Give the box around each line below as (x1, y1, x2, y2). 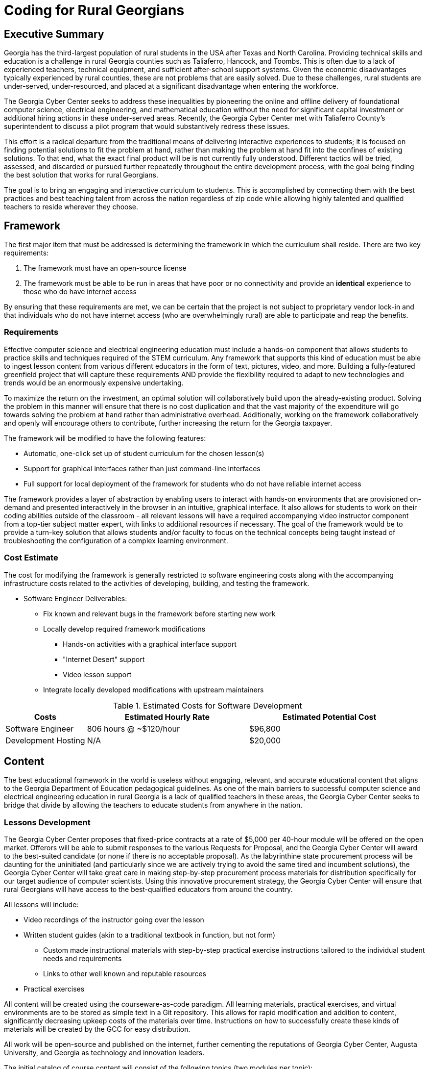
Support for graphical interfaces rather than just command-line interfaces (24, 464, 261, 473)
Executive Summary (4, 27, 104, 40)
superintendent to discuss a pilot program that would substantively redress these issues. (4, 122, 290, 131)
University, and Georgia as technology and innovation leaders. (4, 1048, 205, 1057)
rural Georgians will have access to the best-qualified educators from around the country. (4, 885, 293, 894)
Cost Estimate (4, 553, 58, 563)
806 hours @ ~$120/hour (87, 723, 180, 734)
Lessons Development (4, 817, 91, 827)
